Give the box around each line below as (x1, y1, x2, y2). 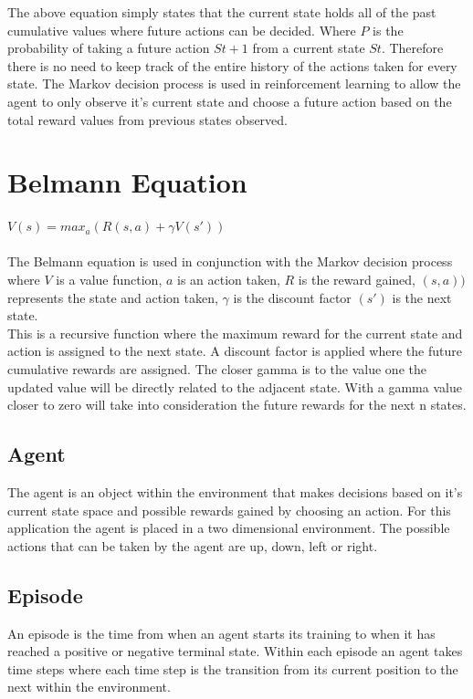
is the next (392, 287, 452, 307)
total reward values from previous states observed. (7, 110, 289, 129)
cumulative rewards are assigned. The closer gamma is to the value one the (7, 360, 426, 379)
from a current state (252, 38, 365, 57)
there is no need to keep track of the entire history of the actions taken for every (7, 56, 457, 75)
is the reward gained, (298, 270, 415, 289)
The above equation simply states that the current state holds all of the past (7, 3, 436, 21)
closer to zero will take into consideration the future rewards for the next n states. (7, 395, 467, 414)
